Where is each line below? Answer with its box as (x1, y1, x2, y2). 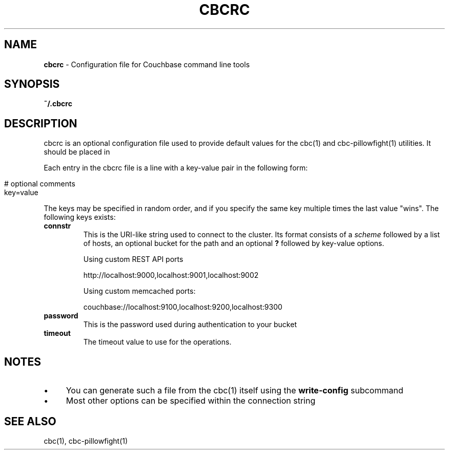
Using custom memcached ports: (83, 287, 196, 296)
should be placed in (44, 147, 110, 157)
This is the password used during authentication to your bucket (83, 320, 297, 329)
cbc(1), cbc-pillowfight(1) (44, 436, 128, 445)
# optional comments (4, 179, 75, 188)
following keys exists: (44, 213, 116, 222)
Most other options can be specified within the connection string (66, 395, 316, 406)
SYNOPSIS (4, 78, 60, 91)
